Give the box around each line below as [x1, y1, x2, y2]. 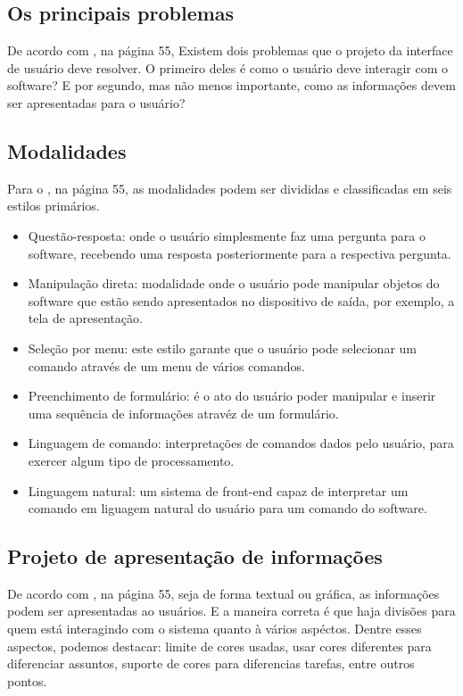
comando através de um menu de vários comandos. [28, 356, 306, 375]
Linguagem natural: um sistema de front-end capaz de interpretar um [28, 481, 409, 500]
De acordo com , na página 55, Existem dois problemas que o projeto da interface [7, 41, 453, 60]
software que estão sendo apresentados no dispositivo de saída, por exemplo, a [28, 291, 455, 310]
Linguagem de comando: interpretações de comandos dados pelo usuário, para [28, 434, 454, 452]
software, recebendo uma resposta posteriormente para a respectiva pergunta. [28, 244, 451, 262]
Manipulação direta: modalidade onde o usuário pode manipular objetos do [28, 274, 440, 293]
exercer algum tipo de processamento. [28, 451, 235, 469]
